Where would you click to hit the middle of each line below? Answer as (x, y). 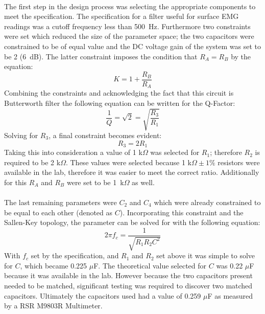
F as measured (230, 295)
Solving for (21, 135)
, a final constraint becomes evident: (105, 135)
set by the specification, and (75, 255)
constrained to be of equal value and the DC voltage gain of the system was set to (133, 46)
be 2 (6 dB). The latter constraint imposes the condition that (101, 56)
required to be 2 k (32, 162)
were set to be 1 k (95, 182)
